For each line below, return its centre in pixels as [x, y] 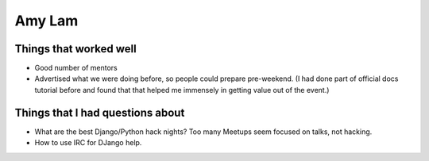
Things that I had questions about [100, 112]
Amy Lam [46, 21]
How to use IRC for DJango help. [88, 143]
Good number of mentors [76, 68]
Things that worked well [75, 49]
